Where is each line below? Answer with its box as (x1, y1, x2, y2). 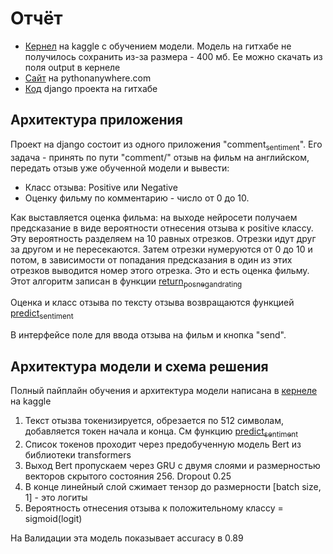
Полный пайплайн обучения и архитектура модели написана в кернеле (10, 384, 318, 396)
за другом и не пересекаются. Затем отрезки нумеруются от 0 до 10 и (10, 243, 313, 255)
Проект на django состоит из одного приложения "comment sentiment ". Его (10, 138, 323, 152)
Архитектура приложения (10, 112, 183, 129)
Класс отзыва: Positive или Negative (24, 181, 178, 193)
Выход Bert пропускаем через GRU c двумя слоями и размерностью (24, 459, 321, 471)
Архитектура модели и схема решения (10, 358, 269, 375)
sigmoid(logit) (24, 512, 83, 524)
